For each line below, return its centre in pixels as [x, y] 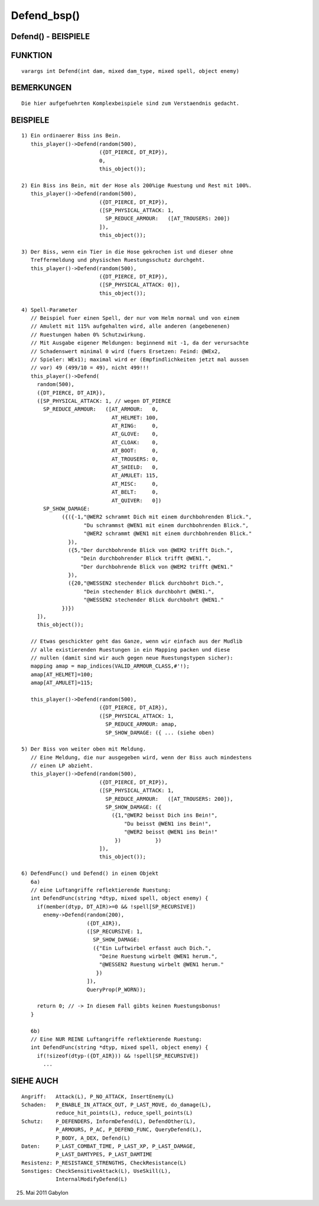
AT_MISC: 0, [135, 484]
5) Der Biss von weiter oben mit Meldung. [84, 749]
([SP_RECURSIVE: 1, [115, 931]
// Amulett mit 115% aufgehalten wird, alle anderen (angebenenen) [130, 326]
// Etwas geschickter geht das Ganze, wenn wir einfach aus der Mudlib [136, 642]
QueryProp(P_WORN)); [116, 990]
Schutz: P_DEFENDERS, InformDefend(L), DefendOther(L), [109, 1121]
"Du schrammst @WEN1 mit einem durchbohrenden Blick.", [166, 525]
